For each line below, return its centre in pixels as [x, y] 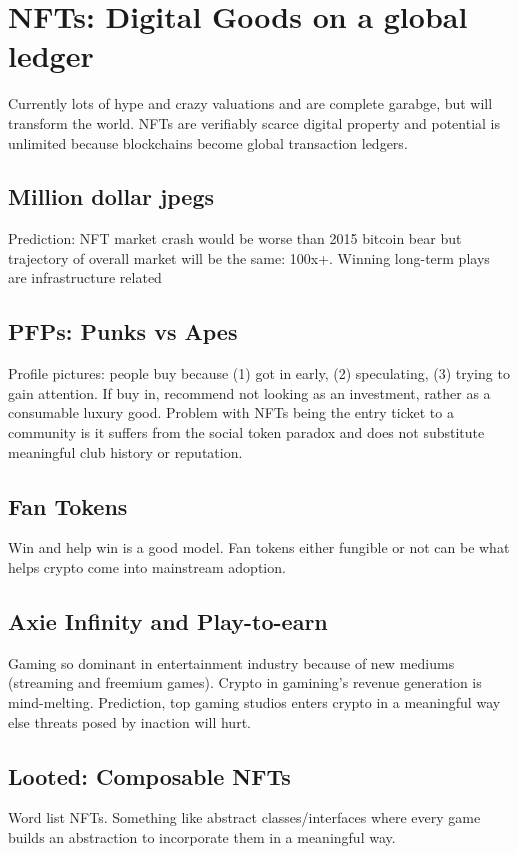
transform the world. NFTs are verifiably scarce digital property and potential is [254, 122]
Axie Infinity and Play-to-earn [168, 621]
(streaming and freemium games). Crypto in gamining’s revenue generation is [245, 682]
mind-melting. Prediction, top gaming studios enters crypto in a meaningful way [254, 702]
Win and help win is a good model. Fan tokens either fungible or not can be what [259, 547]
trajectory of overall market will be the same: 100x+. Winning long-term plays [249, 257]
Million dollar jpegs [111, 196]
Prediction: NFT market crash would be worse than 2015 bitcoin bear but [235, 238]
